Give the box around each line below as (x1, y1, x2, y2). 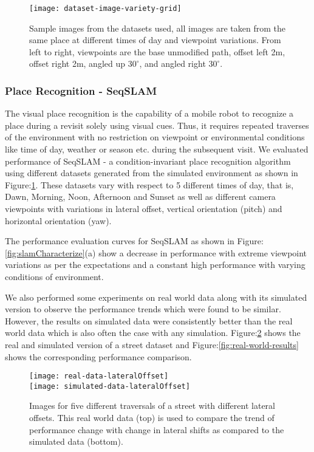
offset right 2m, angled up (29, 57, 126, 70)
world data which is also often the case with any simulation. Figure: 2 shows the (5, 326, 301, 339)
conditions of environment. (5, 270, 104, 282)
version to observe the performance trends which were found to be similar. (5, 303, 281, 315)
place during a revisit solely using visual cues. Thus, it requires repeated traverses (5, 118, 309, 131)
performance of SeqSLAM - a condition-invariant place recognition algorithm (5, 154, 291, 167)
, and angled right (139, 57, 206, 70)
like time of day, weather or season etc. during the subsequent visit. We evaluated (5, 143, 309, 156)
